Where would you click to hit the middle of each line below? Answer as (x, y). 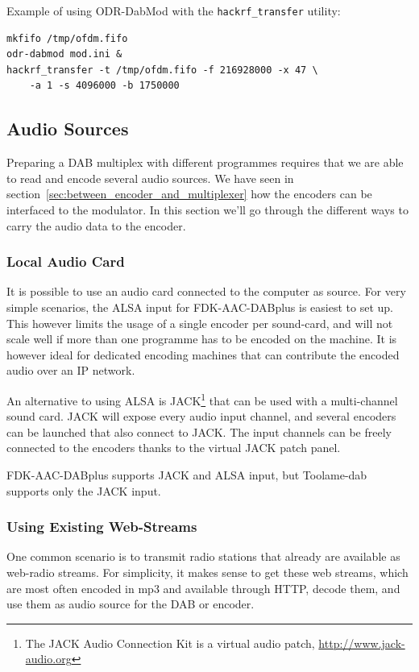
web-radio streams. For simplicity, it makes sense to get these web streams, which (207, 572)
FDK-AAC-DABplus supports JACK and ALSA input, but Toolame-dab (187, 475)
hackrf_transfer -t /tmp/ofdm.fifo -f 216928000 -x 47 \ (162, 70)
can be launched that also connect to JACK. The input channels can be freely (199, 431)
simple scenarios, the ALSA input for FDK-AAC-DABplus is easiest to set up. (200, 307)
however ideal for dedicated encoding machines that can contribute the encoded (203, 354)
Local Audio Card (66, 261)
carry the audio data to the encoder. (96, 225)
